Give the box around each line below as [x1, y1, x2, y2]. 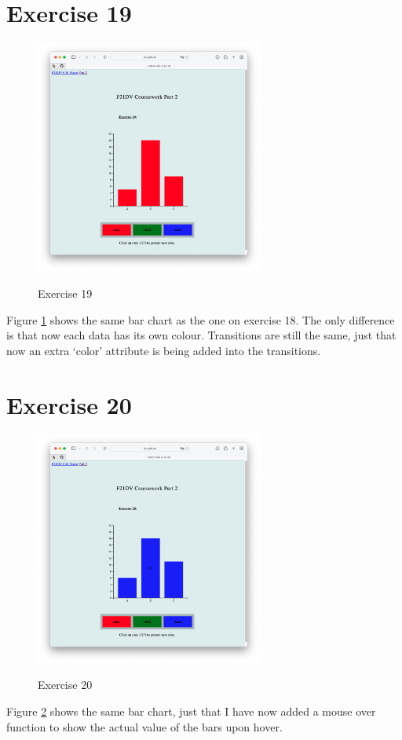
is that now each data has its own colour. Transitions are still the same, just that [6, 327, 397, 343]
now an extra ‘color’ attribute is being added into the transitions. [6, 342, 321, 358]
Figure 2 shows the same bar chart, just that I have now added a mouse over [6, 702, 376, 719]
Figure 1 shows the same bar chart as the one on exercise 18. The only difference [6, 311, 395, 328]
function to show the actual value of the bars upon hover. [6, 718, 283, 735]
